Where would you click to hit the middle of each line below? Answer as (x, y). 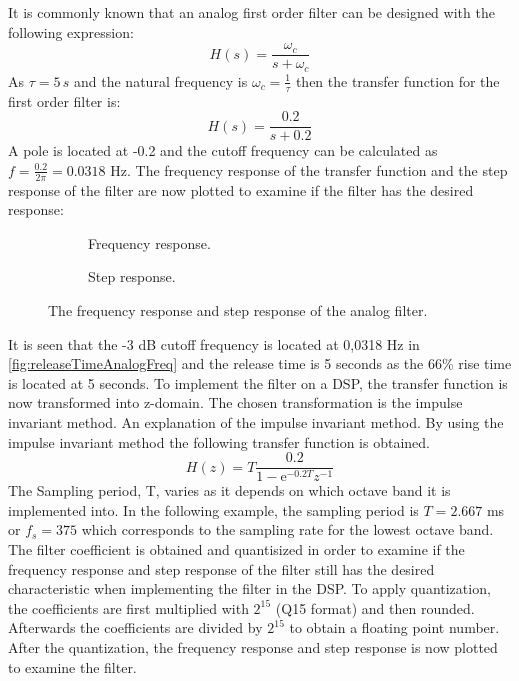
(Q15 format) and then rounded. (375, 607)
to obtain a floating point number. (394, 627)
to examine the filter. (72, 666)
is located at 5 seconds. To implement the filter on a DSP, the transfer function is (258, 382)
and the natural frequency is (161, 80)
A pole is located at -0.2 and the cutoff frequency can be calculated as (223, 150)
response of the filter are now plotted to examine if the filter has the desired (241, 189)
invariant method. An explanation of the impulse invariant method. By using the (256, 421)
